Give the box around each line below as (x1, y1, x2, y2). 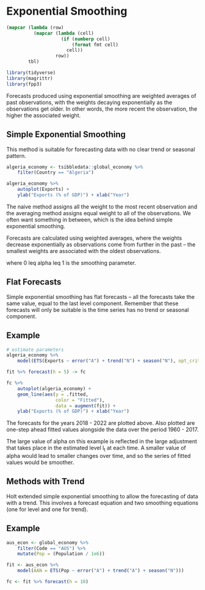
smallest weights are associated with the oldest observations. (6, 247, 161, 254)
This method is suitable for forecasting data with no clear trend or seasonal (6, 146, 195, 153)
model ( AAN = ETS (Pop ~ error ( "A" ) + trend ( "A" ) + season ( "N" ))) (17, 567, 184, 574)
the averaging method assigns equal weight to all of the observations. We (6, 209, 191, 216)
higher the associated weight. (6, 111, 81, 119)
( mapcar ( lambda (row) (6, 24, 64, 31)
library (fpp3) (6, 81, 43, 87)
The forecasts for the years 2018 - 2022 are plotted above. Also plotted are (6, 419, 195, 427)
